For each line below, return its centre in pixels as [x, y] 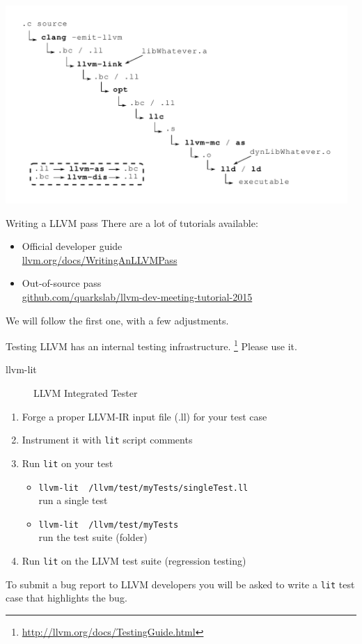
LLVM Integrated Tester [86, 393]
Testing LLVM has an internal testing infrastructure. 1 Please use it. [151, 345]
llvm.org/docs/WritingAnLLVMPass [100, 259]
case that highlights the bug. [66, 598]
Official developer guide [72, 246]
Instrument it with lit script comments [107, 440]
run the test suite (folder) [93, 537]
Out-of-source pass [62, 283]
